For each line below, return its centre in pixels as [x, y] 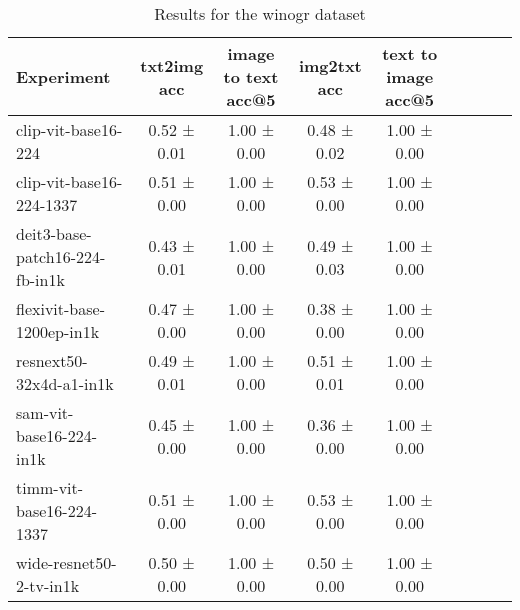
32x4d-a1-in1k [65, 383]
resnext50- [52, 360]
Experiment [63, 76]
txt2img [172, 65]
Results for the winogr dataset [260, 13]
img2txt [330, 65]
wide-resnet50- [66, 562]
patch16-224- [61, 256]
